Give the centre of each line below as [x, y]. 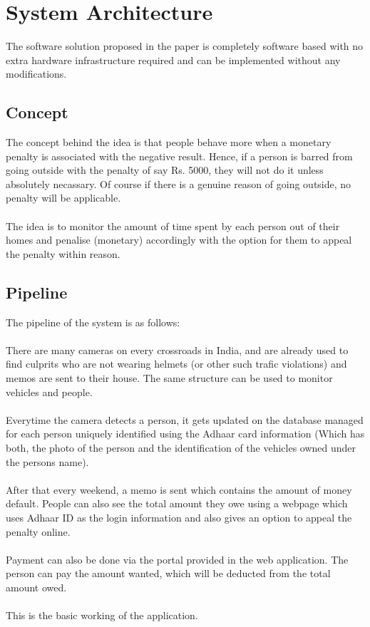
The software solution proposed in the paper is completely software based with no [185, 46]
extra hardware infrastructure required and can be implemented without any [173, 59]
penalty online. [38, 531]
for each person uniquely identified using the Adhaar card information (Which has [185, 434]
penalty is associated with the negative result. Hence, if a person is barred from [179, 156]
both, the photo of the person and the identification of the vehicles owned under [181, 447]
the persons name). [47, 461]
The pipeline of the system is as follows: [93, 322]
